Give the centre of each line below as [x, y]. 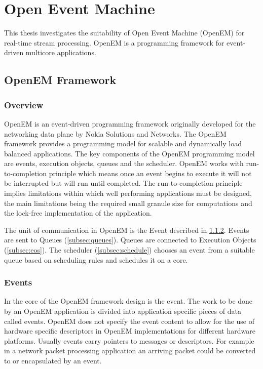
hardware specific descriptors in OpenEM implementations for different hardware [130, 331]
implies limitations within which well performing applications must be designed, [128, 193]
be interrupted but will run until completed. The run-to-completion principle [123, 183]
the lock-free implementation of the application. [78, 213]
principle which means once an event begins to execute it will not [150, 173]
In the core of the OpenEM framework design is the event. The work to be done [128, 301]
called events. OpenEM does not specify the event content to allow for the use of [129, 321]
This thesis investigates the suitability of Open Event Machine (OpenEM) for [124, 33]
